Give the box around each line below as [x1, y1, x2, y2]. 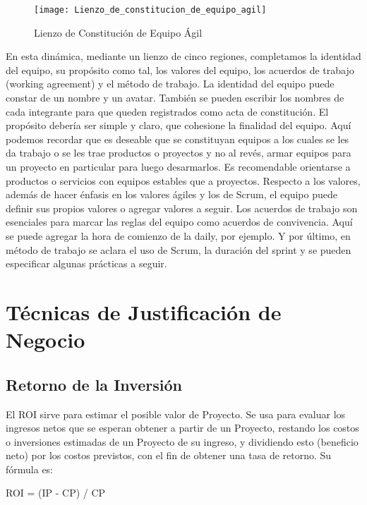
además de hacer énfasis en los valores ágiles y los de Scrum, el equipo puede [6, 187, 337, 202]
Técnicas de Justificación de [6, 297, 282, 326]
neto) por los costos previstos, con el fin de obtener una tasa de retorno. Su [6, 448, 332, 463]
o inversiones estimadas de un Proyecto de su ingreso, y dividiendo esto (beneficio [6, 434, 359, 449]
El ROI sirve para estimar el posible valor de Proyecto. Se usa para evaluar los [6, 406, 346, 421]
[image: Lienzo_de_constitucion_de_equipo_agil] [34, 5, 267, 15]
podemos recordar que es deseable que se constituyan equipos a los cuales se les [6, 131, 349, 146]
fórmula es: [6, 461, 54, 476]
